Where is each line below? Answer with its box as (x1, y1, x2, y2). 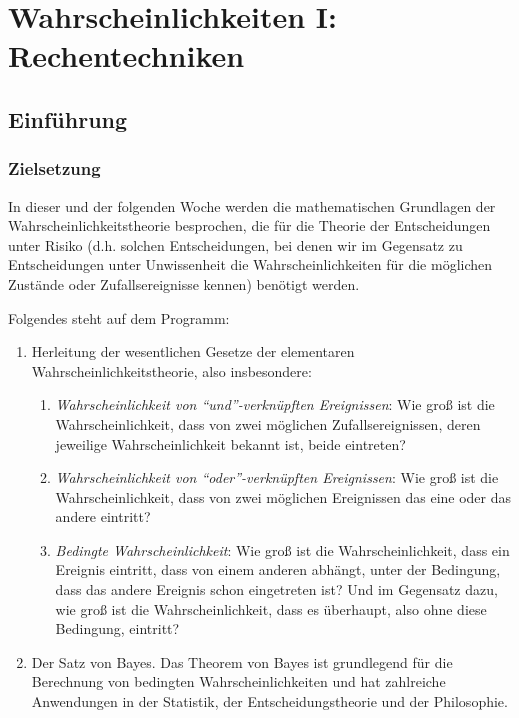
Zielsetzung (8, 156, 101, 181)
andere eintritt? (55, 506, 151, 527)
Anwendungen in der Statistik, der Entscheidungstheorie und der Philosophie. (31, 691, 508, 712)
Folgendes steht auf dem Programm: (8, 307, 230, 328)
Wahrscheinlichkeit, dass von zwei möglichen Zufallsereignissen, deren (55, 413, 481, 434)
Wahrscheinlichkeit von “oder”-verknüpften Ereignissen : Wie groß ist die (55, 467, 499, 488)
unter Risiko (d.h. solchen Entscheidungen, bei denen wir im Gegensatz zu (8, 234, 463, 255)
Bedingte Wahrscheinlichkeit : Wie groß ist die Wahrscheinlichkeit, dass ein (55, 539, 510, 560)
